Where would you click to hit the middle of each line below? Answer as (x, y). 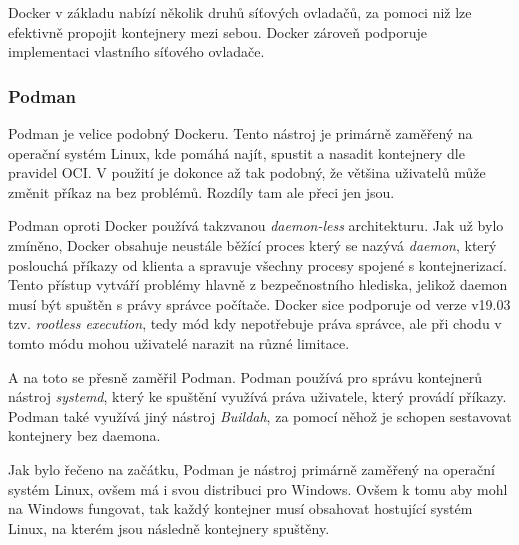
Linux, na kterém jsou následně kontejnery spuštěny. (169, 527)
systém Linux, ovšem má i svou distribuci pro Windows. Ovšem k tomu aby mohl (258, 488)
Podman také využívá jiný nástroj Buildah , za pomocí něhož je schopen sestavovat (260, 415)
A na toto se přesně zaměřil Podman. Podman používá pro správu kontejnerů (245, 376)
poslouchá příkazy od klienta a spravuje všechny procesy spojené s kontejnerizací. (257, 264)
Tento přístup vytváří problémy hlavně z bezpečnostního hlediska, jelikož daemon (258, 284)
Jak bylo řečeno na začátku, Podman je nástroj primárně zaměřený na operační (251, 468)
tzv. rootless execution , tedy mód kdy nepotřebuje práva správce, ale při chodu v (255, 323)
